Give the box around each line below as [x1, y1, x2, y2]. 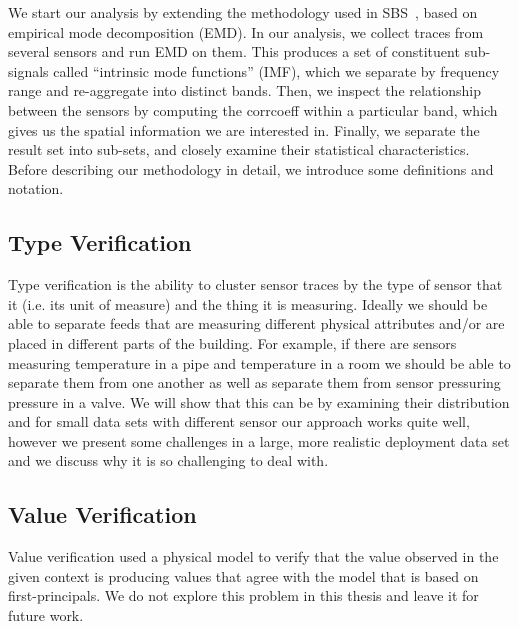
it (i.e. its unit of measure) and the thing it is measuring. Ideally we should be [8, 293, 488, 314]
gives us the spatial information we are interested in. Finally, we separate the [8, 119, 480, 140]
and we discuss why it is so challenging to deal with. [8, 450, 329, 471]
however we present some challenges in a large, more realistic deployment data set [8, 430, 510, 451]
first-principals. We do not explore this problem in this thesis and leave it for [8, 585, 479, 606]
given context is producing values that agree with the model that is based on [8, 565, 479, 586]
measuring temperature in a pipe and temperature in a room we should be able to [8, 352, 511, 373]
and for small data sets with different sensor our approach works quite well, [8, 411, 470, 432]
